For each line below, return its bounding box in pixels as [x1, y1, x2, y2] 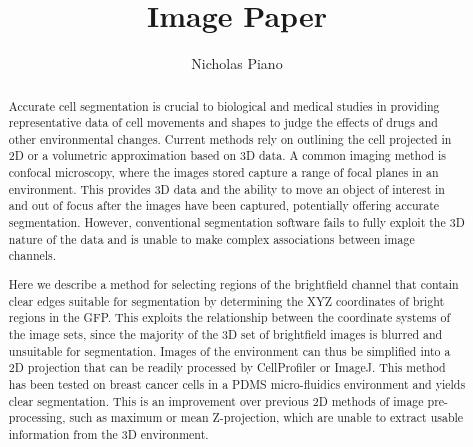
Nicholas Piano [191, 53, 283, 74]
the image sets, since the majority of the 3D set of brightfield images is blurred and [8, 325, 443, 342]
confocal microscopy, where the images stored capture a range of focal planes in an [8, 164, 439, 181]
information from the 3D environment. [8, 425, 209, 442]
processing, [8, 409, 66, 426]
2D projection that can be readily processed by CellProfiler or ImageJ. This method [8, 359, 446, 376]
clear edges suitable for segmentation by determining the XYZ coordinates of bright [8, 292, 445, 309]
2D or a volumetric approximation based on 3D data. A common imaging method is [8, 147, 447, 164]
